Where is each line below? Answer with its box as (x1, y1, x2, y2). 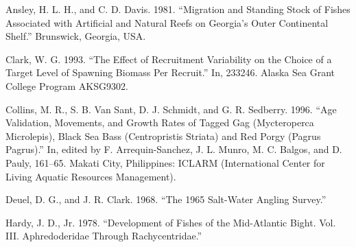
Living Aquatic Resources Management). (5, 169, 176, 183)
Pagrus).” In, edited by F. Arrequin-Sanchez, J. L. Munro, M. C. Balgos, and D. (5, 142, 342, 156)
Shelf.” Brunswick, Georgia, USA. (5, 29, 146, 43)
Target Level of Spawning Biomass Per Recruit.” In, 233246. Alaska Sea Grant (5, 65, 335, 80)
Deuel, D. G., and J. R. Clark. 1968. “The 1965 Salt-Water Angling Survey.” (5, 192, 327, 207)
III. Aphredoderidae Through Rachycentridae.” (5, 228, 202, 243)
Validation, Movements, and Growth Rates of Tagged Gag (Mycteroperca (5, 115, 314, 130)
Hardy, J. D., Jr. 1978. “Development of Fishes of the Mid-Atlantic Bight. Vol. (5, 215, 336, 229)
